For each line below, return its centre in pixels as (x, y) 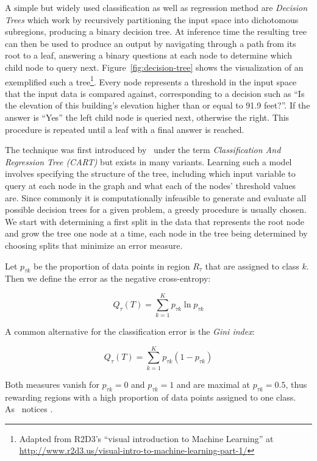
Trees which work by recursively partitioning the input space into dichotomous (152, 19)
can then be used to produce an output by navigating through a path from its (151, 43)
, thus (296, 384)
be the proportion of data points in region (112, 266)
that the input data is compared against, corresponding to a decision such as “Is (155, 93)
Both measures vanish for (52, 384)
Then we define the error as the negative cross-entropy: (108, 278)
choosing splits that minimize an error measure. (94, 245)
